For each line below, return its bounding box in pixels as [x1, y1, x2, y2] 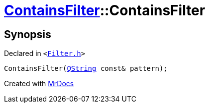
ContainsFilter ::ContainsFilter [4, 2, 206, 19]
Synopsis [4, 28, 51, 41]
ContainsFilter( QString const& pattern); [4, 64, 168, 73]
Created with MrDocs [4, 79, 74, 88]
